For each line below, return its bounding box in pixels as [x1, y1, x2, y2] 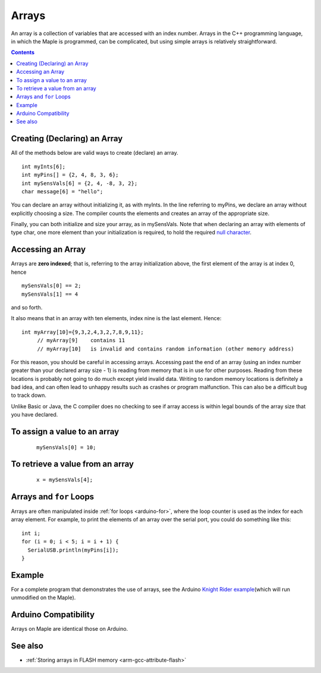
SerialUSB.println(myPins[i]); [27, 546, 119, 553]
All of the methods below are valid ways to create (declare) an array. [11, 149, 178, 156]
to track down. [11, 392, 47, 399]
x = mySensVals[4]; [36, 477, 93, 483]
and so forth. [11, 303, 43, 311]
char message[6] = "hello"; [21, 188, 103, 195]
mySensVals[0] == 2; [21, 283, 81, 289]
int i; [21, 530, 41, 537]
